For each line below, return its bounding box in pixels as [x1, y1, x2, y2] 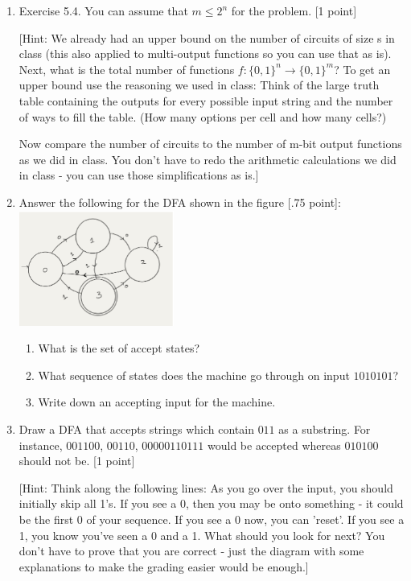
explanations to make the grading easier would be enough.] [18, 558, 309, 575]
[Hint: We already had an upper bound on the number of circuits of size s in [18, 29, 395, 46]
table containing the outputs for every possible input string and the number [18, 92, 393, 109]
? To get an [334, 60, 391, 77]
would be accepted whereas [208, 436, 341, 453]
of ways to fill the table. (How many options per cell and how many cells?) [18, 108, 387, 125]
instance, [18, 436, 63, 453]
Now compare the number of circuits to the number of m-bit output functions [18, 135, 402, 152]
